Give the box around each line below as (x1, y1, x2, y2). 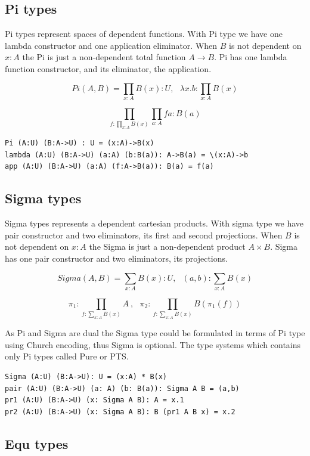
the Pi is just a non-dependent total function (22, 51, 186, 63)
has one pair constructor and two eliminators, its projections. (5, 252, 228, 264)
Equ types (5, 434, 69, 452)
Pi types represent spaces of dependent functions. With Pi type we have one (5, 27, 283, 40)
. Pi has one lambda (214, 51, 287, 63)
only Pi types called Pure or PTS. (5, 350, 129, 362)
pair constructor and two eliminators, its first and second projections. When (5, 228, 283, 241)
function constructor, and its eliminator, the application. (5, 62, 212, 75)
